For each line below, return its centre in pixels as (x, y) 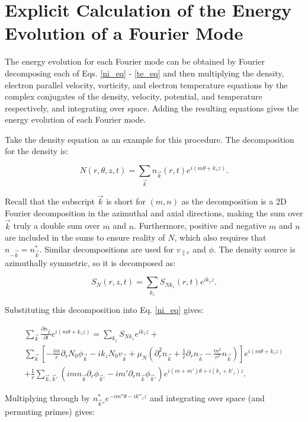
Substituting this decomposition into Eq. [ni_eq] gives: (104, 309)
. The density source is (254, 249)
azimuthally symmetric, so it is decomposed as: (90, 262)
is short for (126, 201)
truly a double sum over (57, 226)
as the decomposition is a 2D (234, 201)
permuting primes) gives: (50, 411)
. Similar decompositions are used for (107, 249)
